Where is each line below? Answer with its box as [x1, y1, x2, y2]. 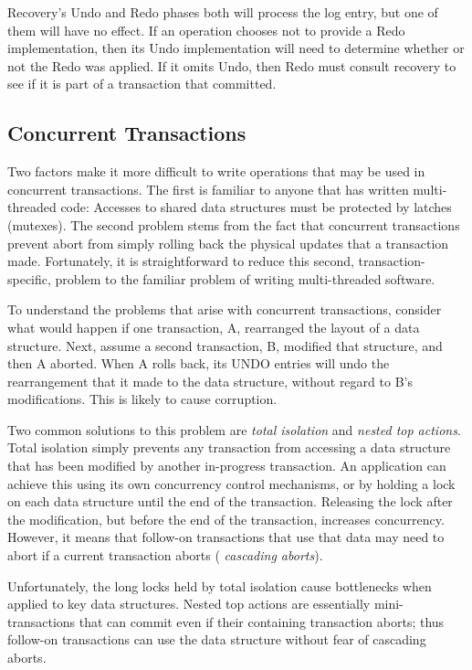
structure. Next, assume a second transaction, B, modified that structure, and [7, 335, 443, 355]
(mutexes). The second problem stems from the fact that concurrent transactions [7, 215, 460, 234]
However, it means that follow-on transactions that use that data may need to [7, 527, 445, 547]
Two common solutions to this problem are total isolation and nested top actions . [7, 420, 461, 439]
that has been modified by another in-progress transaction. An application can [7, 456, 446, 475]
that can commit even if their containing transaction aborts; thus [79, 612, 445, 631]
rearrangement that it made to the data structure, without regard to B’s [7, 371, 413, 390]
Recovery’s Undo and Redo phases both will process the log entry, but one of [7, 3, 438, 21]
